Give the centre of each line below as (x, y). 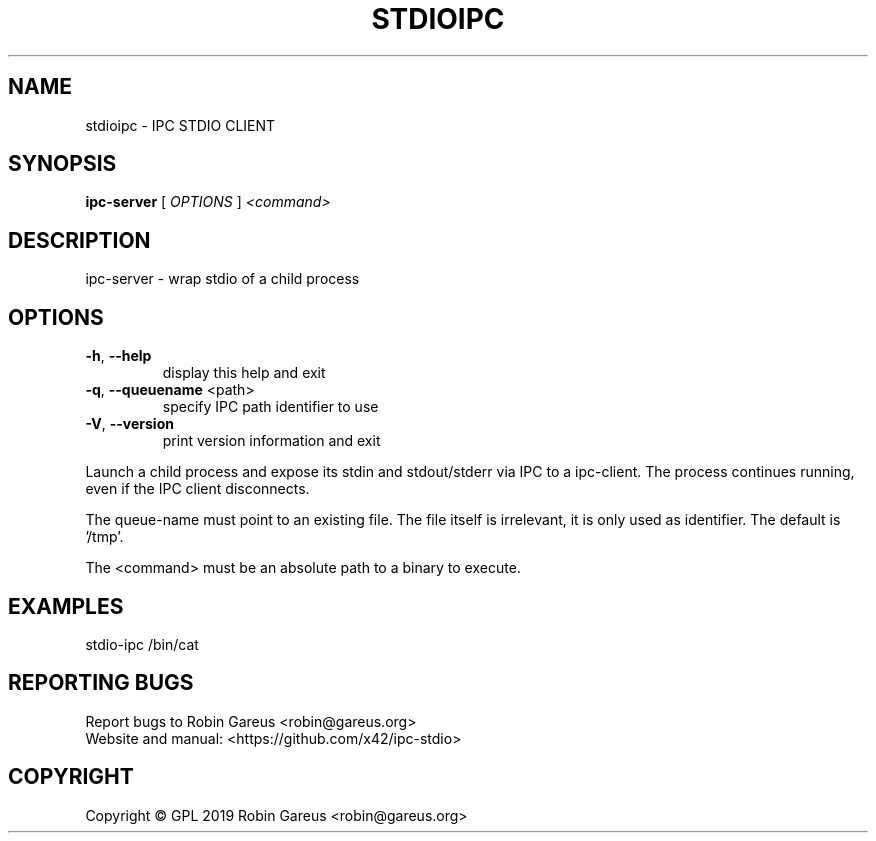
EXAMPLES (66, 606)
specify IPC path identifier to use (270, 407)
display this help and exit (244, 373)
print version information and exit (271, 441)
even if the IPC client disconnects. (197, 489)
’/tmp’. (104, 537)
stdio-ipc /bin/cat (142, 644)
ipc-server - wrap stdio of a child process (222, 279)
